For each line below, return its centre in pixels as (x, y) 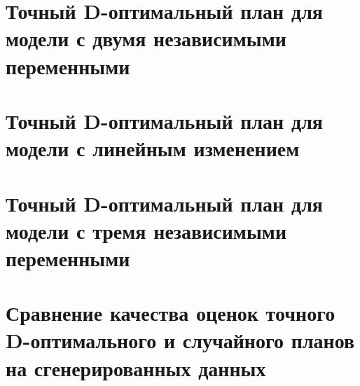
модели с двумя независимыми (146, 38)
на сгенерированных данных (136, 367)
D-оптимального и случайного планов (180, 340)
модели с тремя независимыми (146, 230)
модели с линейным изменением (153, 148)
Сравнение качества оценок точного (171, 313)
